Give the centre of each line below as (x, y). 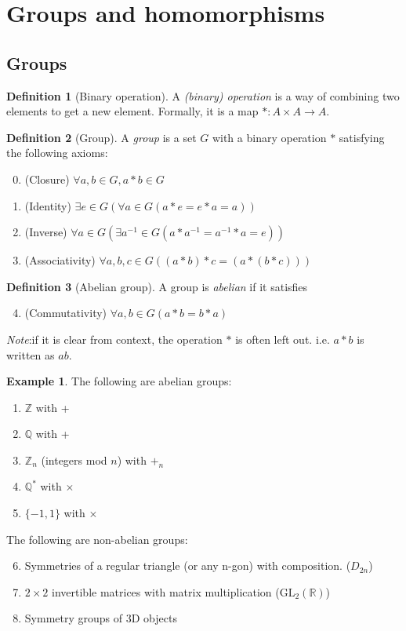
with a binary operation (269, 137)
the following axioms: (57, 153)
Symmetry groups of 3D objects (101, 618)
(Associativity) (60, 260)
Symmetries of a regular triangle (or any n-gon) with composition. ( (188, 565)
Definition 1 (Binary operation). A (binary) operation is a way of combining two (203, 95)
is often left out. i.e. (283, 339)
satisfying (362, 137)
